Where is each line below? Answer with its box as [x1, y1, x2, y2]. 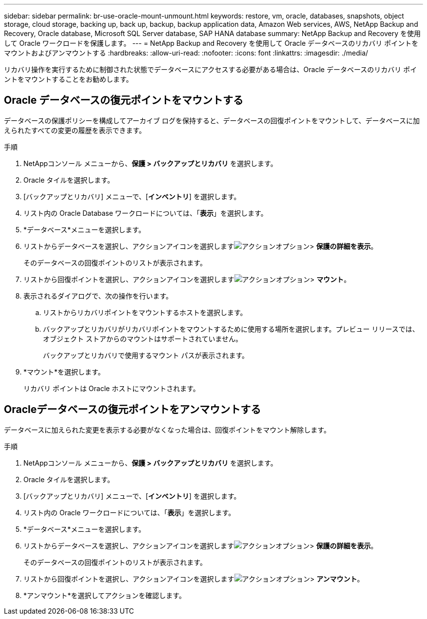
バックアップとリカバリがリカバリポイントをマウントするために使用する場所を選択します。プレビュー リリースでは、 [43, 324, 419, 333]
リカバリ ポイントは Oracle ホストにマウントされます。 [23, 384, 200, 393]
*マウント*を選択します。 [23, 367, 105, 376]
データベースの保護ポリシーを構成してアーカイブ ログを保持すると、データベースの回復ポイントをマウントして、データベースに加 [4, 116, 420, 125]
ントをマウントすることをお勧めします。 [4, 75, 133, 83]
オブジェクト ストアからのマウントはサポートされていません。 [43, 334, 243, 343]
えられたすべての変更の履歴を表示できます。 [4, 126, 146, 134]
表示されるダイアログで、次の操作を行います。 [23, 291, 173, 300]
